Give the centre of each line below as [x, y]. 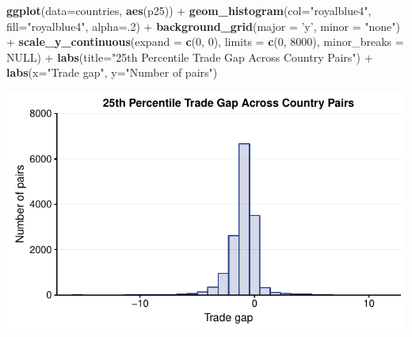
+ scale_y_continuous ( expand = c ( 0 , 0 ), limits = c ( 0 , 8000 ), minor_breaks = [205, 42]
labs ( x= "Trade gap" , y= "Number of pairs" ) [112, 72]
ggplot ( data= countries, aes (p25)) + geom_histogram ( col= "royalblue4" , [189, 10]
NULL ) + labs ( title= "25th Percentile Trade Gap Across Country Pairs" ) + [190, 57]
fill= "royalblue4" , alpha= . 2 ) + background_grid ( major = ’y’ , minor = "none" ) [203, 26]
